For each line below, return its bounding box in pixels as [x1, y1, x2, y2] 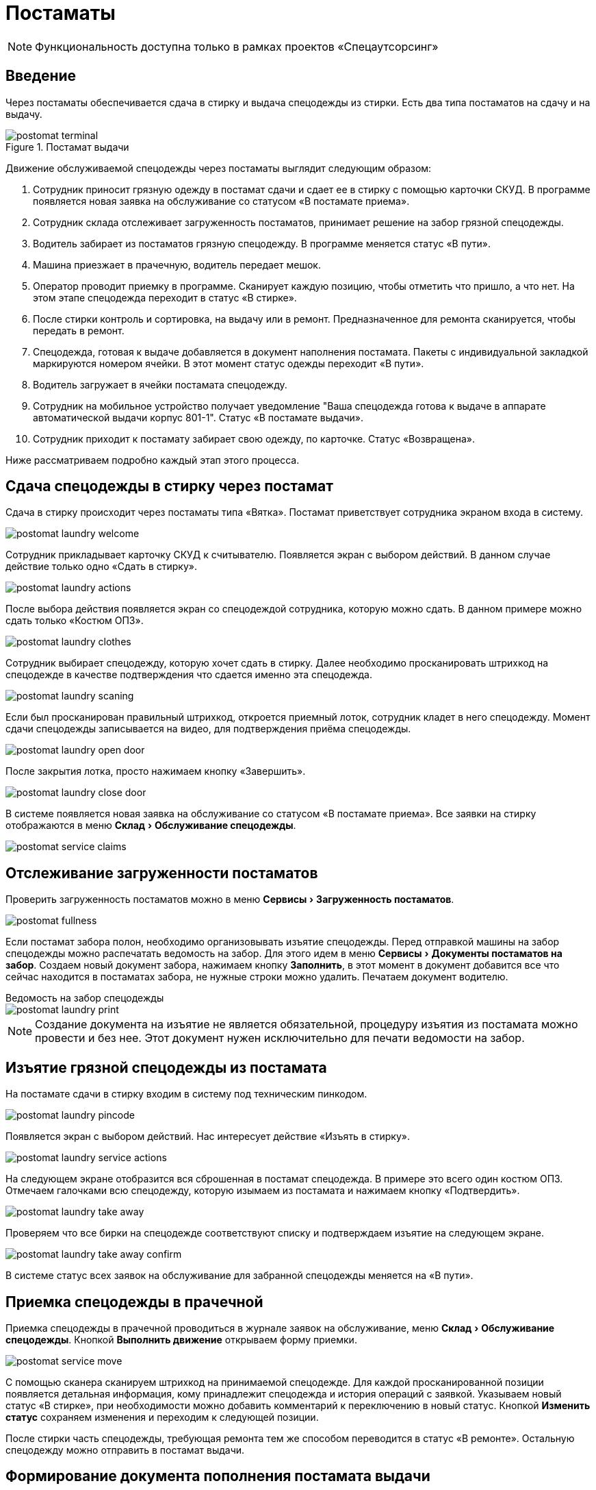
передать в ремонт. [33, 324, 125, 336]
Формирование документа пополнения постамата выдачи [5, 1467, 430, 1485]
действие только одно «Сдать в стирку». [5, 560, 197, 573]
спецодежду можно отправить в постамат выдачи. [5, 1443, 245, 1456]
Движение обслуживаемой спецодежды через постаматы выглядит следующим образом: [5, 162, 432, 174]
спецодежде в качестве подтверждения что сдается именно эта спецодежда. [5, 669, 372, 681]
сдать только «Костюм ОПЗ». [5, 614, 144, 627]
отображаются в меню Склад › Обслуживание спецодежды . [5, 819, 296, 832]
